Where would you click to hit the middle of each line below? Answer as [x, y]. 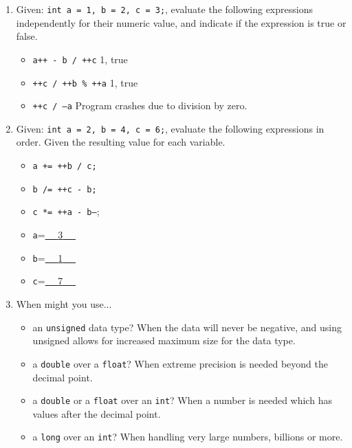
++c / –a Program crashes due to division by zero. [140, 105]
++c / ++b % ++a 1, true [85, 82]
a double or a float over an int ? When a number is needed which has [182, 400]
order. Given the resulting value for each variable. [121, 142]
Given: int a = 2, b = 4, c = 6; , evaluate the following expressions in [170, 128]
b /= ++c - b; [65, 189]
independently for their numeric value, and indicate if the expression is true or [181, 22]
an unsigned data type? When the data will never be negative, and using [187, 327]
